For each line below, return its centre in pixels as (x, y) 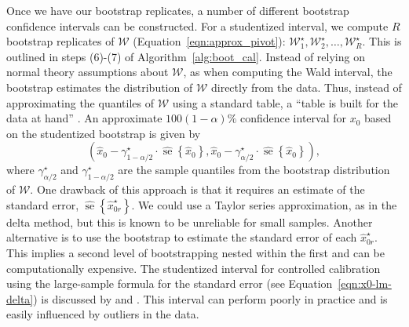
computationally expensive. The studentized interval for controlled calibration (194, 268)
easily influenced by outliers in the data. (103, 314)
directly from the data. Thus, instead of (306, 87)
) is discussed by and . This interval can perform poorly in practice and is (210, 298)
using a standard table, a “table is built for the (285, 102)
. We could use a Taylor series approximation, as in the (264, 204)
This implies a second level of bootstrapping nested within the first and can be (195, 252)
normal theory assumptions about (88, 72)
